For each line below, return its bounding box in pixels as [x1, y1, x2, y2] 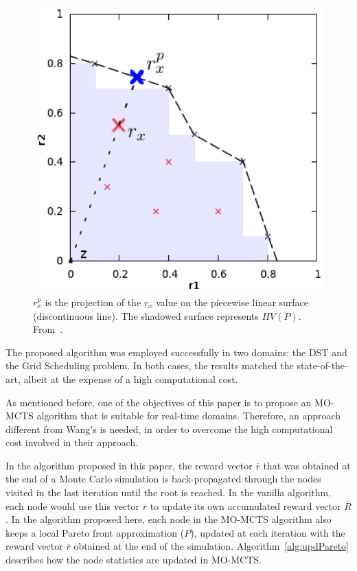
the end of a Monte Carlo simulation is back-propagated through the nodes [5, 471, 321, 486]
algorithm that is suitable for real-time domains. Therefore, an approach [36, 408, 341, 423]
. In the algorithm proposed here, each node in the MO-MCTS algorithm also [5, 512, 332, 526]
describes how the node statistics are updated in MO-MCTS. [5, 552, 262, 567]
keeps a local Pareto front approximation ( [5, 525, 185, 539]
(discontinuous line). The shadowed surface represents [33, 308, 259, 323]
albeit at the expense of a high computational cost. [23, 371, 238, 386]
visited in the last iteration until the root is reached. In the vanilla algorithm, [5, 485, 332, 500]
